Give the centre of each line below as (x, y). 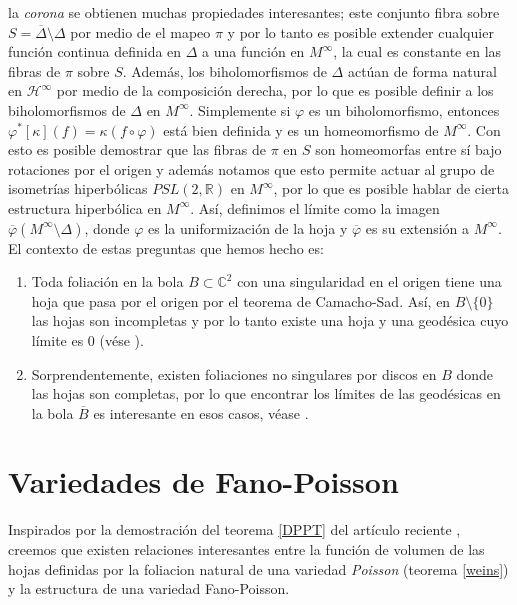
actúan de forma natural (422, 70)
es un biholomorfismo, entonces (404, 109)
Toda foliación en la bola (107, 281)
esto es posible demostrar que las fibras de (137, 149)
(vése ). (121, 339)
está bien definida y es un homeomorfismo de (301, 129)
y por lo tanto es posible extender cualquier (360, 31)
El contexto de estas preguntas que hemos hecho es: (166, 247)
